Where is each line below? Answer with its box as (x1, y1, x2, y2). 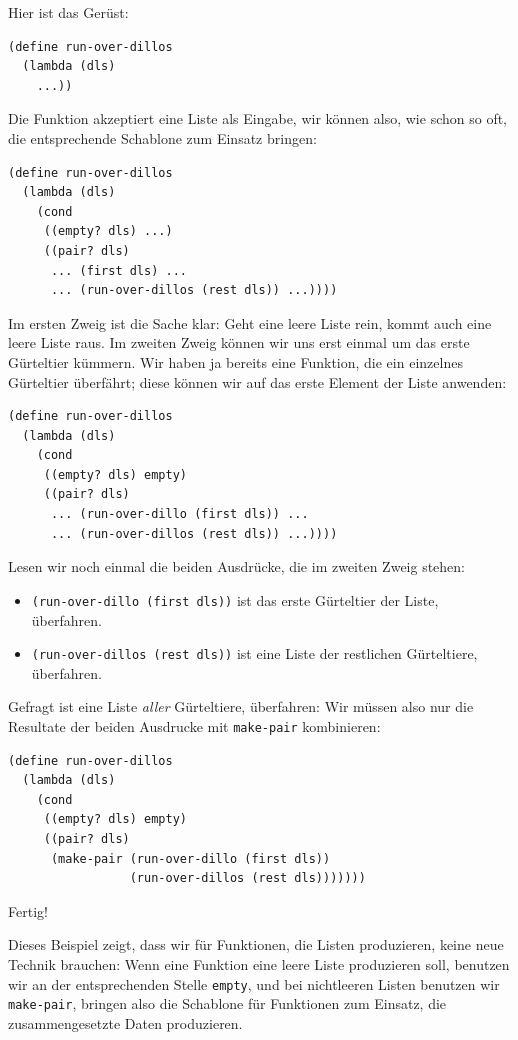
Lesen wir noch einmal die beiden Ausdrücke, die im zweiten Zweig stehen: (8, 556, 466, 577)
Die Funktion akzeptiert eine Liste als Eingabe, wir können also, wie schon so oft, (8, 108, 508, 129)
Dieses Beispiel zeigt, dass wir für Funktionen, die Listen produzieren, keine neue (8, 934, 504, 955)
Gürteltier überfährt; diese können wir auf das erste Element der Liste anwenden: (8, 371, 507, 392)
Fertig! (8, 900, 48, 921)
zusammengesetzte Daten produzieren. (8, 1012, 243, 1033)
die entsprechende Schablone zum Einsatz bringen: (8, 127, 317, 148)
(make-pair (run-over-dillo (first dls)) (50, 851, 331, 866)
